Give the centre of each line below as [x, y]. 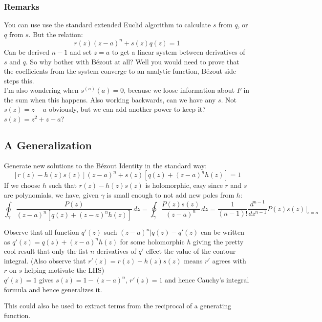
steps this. [19, 80]
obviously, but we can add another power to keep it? [127, 109]
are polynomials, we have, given [51, 195]
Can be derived [27, 51]
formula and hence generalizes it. [53, 289]
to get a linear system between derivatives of [179, 51]
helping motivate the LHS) [64, 270]
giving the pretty [218, 241]
